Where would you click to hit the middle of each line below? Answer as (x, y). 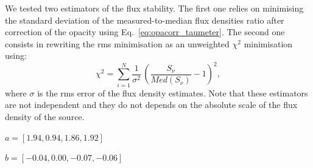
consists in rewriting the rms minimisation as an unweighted (117, 43)
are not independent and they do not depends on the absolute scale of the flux (151, 105)
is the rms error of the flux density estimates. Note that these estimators (173, 92)
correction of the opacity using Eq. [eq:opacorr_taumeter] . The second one (145, 32)
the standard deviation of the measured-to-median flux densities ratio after (145, 20)
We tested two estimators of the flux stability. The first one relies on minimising (154, 8)
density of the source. (45, 116)
